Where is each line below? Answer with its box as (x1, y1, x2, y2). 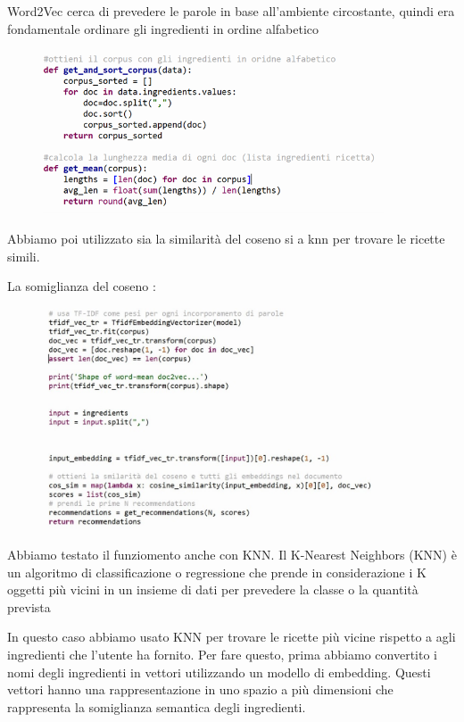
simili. (7, 246, 40, 265)
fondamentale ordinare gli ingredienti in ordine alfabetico (7, 19, 319, 37)
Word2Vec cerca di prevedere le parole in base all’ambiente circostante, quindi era (7, 2, 455, 20)
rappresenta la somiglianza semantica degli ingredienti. (7, 697, 306, 716)
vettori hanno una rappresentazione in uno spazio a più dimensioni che (7, 680, 394, 699)
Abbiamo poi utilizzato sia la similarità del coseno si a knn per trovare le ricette (7, 229, 445, 248)
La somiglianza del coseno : (7, 277, 156, 295)
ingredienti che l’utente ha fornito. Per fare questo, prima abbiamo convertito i (7, 644, 437, 663)
